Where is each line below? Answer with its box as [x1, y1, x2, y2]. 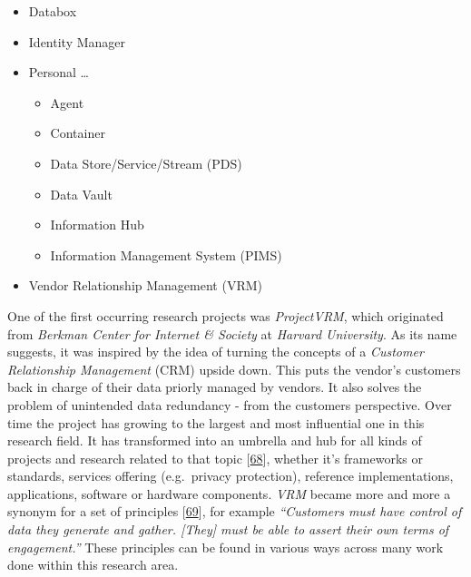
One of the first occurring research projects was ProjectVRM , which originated [7, 306, 444, 325]
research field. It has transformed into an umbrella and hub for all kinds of [7, 431, 422, 450]
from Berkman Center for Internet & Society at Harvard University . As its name [7, 324, 457, 343]
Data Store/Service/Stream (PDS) [50, 153, 242, 172]
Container [50, 123, 105, 142]
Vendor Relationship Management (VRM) [28, 276, 262, 295]
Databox [28, 2, 77, 20]
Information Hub [50, 215, 144, 234]
